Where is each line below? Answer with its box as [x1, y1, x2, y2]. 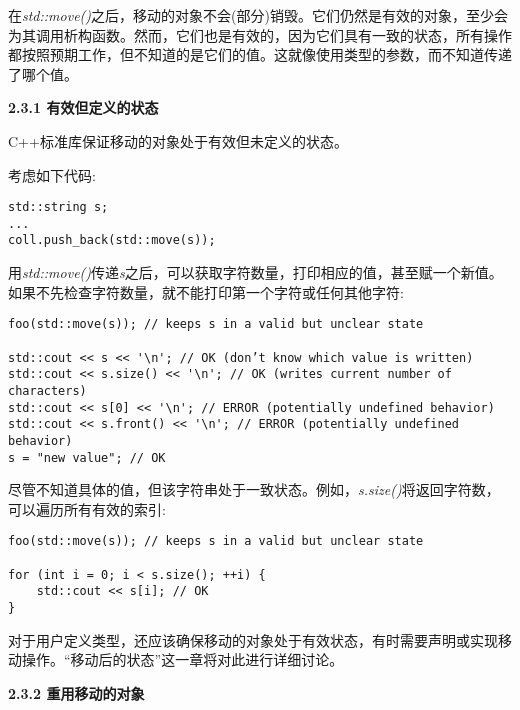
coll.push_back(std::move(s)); [8, 233, 216, 248]
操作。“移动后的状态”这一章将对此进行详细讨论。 [21, 649, 344, 670]
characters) [8, 383, 87, 398]
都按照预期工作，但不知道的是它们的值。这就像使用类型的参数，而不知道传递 [8, 44, 512, 65]
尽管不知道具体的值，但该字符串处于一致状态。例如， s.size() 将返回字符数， [8, 479, 500, 500]
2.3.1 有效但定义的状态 [8, 97, 159, 118]
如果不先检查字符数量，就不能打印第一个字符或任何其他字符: [8, 281, 404, 302]
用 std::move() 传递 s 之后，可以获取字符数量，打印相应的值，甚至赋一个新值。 [8, 262, 503, 283]
